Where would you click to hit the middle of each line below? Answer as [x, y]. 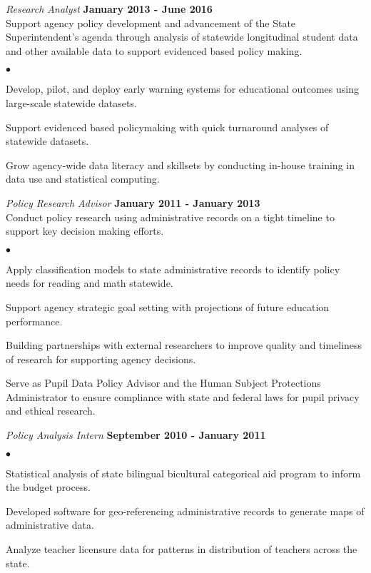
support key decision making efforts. [85, 231]
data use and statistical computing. [83, 179]
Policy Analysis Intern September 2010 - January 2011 [136, 435]
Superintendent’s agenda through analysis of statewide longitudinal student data [182, 37]
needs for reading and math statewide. [90, 283]
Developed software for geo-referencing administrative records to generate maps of [185, 511]
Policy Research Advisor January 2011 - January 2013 [133, 202]
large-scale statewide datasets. [71, 102]
